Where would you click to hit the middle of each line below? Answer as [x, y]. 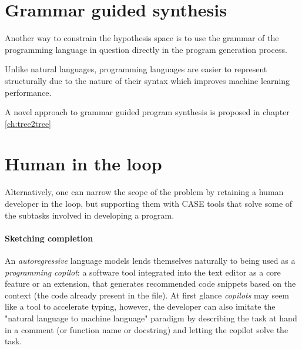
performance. [28, 92]
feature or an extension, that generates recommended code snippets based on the [150, 283]
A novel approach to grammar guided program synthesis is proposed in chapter [147, 112]
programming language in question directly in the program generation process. [146, 49]
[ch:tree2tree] [28, 123]
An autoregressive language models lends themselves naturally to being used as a [150, 260]
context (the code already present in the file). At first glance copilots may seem [147, 295]
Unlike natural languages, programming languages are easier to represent [136, 69]
